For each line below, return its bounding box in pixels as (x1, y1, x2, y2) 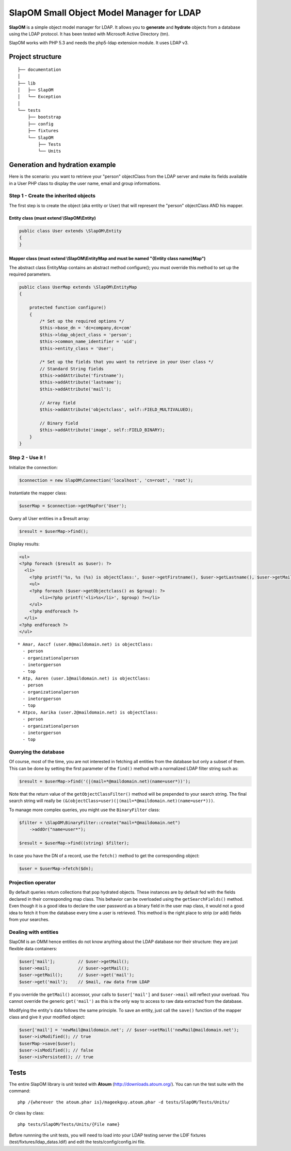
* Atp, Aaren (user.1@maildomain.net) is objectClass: (17, 676, 151, 681)
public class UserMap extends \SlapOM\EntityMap (19, 284, 137, 290)
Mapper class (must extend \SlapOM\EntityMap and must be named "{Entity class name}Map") (9, 256, 206, 262)
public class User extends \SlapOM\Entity (19, 228, 122, 233)
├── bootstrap (27, 114, 62, 120)
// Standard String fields (39, 366, 104, 371)
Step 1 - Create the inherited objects (9, 192, 96, 199)
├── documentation (17, 67, 62, 72)
